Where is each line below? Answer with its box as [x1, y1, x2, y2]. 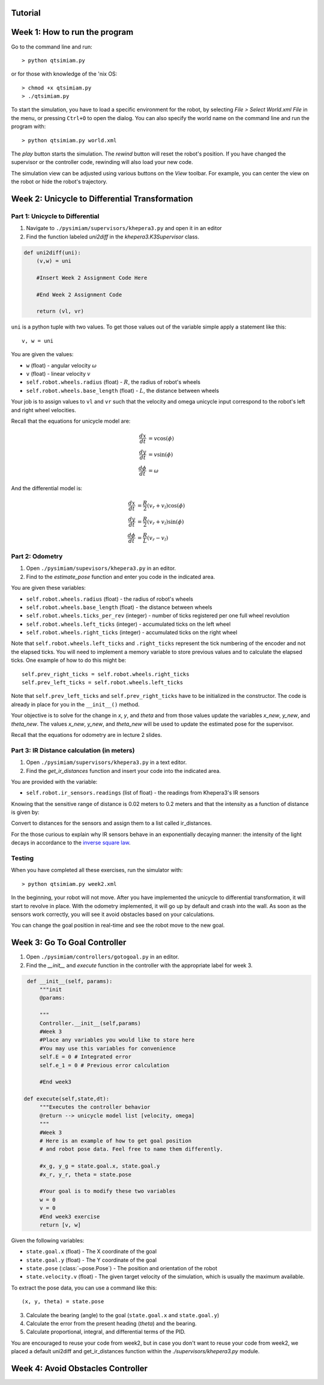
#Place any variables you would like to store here [39, 1037, 195, 1043]
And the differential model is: [11, 484, 83, 492]
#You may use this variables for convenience [39, 1045, 176, 1052]
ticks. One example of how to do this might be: [11, 656, 127, 664]
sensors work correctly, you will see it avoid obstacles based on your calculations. [11, 911, 215, 918]
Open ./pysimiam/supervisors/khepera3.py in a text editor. [26, 759, 187, 766]
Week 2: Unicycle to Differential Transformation [11, 194, 193, 204]
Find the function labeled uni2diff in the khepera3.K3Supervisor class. [26, 233, 200, 240]
